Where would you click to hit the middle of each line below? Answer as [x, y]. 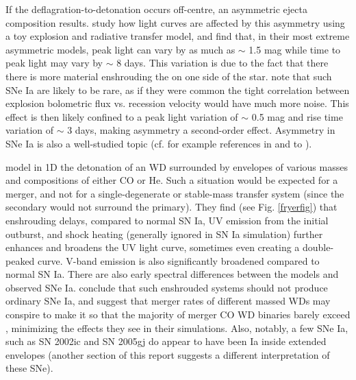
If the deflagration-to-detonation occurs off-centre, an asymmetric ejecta [156, 9]
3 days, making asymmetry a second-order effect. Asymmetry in [201, 130]
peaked [20, 260]
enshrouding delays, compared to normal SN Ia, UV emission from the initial [167, 220]
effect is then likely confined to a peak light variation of [122, 116]
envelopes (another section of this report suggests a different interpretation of [168, 354]
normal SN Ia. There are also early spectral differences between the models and [172, 274]
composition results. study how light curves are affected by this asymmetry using [175, 22]
